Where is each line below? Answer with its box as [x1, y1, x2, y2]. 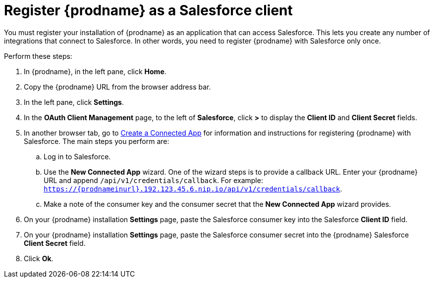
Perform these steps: [4, 51, 72, 60]
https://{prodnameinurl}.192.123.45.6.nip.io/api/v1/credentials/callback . [44, 184, 342, 193]
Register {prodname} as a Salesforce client [4, 2, 293, 19]
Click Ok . [24, 254, 54, 263]
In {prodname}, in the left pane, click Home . [24, 67, 166, 76]
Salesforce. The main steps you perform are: [24, 137, 169, 145]
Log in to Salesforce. [44, 152, 111, 161]
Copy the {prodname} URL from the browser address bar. [24, 82, 211, 91]
